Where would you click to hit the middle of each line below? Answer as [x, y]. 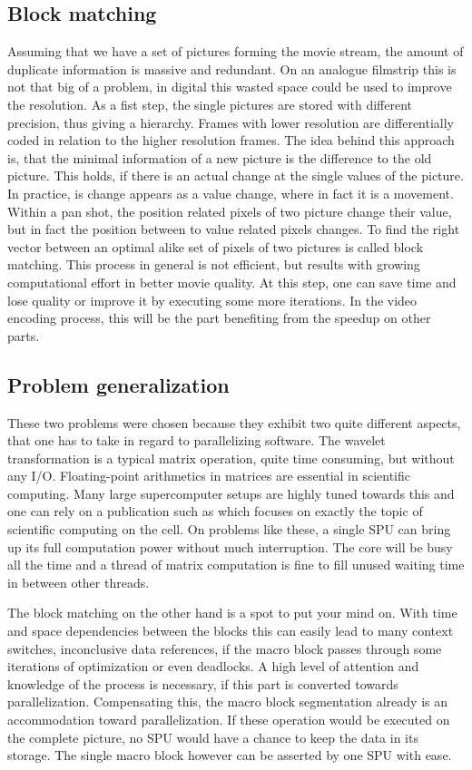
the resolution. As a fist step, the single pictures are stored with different [210, 104]
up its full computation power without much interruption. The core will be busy [230, 546]
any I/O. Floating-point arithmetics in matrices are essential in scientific [209, 476]
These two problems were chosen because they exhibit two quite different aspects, [234, 422]
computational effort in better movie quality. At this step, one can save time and [232, 282]
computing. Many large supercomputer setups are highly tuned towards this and [231, 493]
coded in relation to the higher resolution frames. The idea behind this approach [231, 140]
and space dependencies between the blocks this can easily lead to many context [231, 631]
